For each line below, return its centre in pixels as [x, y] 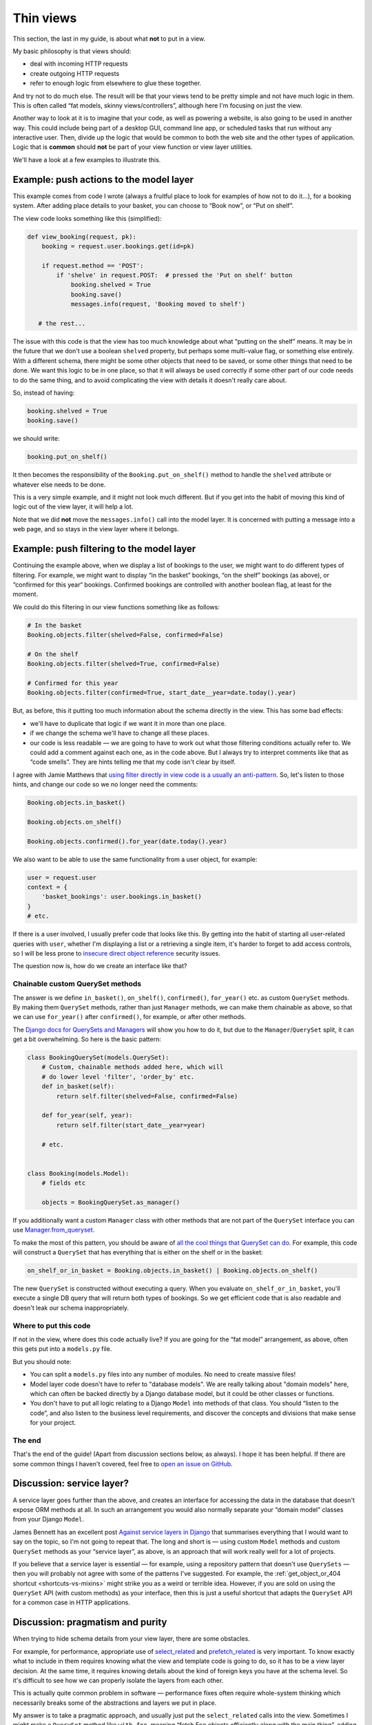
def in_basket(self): [78, 1086]
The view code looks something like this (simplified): [87, 218]
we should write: [36, 439]
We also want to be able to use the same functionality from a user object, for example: [135, 859]
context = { [48, 887]
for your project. [53, 1423]
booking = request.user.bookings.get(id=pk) [118, 246]
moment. [25, 594]
